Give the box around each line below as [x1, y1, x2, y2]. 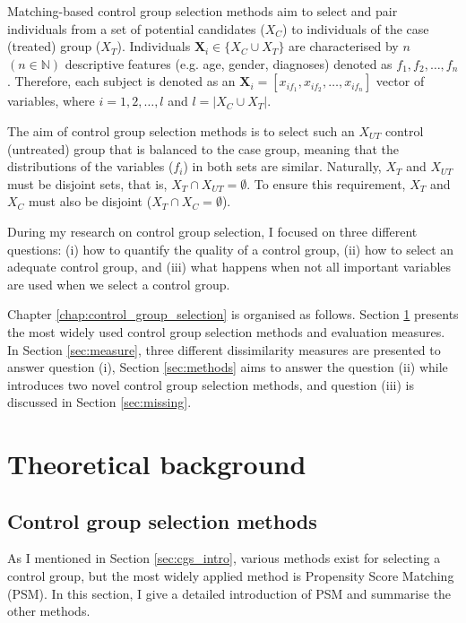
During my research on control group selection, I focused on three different [7, 221, 418, 240]
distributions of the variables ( [7, 157, 174, 176]
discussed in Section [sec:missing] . [7, 393, 192, 411]
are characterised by [289, 37, 399, 56]
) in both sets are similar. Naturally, [183, 157, 382, 176]
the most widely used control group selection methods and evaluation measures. [7, 322, 445, 341]
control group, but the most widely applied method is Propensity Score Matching [7, 567, 454, 585]
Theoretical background [7, 446, 306, 482]
